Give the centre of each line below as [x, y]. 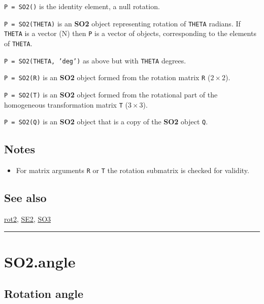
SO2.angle [40, 261]
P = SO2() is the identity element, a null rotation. [82, 6]
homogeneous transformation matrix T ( [66, 104]
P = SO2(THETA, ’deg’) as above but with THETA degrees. [95, 60]
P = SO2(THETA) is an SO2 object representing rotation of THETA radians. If [122, 23]
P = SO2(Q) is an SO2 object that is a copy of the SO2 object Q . [106, 122]
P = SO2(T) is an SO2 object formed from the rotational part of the [111, 94]
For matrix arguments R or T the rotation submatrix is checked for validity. [133, 170]
